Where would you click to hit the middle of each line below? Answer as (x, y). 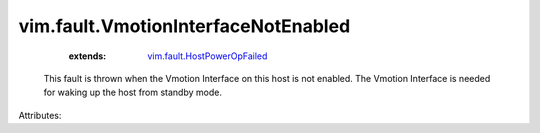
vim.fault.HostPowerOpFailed (207, 56)
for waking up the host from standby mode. (132, 92)
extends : (87, 56)
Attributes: (40, 115)
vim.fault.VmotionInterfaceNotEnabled (184, 26)
